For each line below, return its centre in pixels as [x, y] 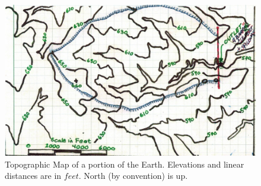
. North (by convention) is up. [133, 176]
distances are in [33, 176]
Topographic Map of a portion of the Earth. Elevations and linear [125, 164]
